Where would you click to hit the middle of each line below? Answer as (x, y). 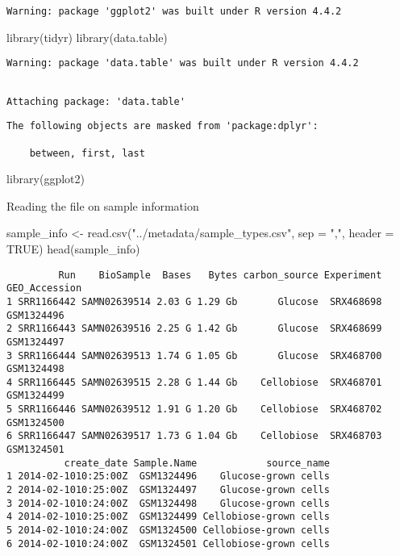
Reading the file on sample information (103, 205)
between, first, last (87, 153)
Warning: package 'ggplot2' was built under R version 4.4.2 (174, 11)
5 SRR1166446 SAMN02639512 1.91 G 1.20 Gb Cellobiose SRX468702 (194, 410)
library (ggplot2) (46, 179)
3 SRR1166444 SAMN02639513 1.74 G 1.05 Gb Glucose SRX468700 (194, 355)
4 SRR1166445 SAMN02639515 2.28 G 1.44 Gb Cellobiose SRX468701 (194, 382)
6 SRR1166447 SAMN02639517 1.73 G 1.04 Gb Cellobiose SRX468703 (194, 436)
